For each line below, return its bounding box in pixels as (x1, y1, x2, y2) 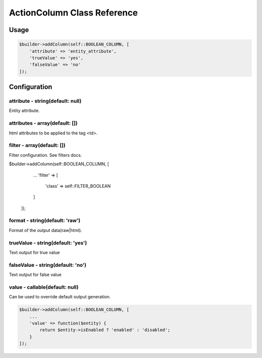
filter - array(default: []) (9, 142, 65, 149)
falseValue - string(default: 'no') (9, 261, 87, 268)
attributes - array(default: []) (9, 120, 78, 127)
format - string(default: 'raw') (9, 217, 81, 224)
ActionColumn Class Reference (9, 7, 138, 18)
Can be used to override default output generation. (9, 294, 111, 300)
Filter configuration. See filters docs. (9, 152, 82, 158)
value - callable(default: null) (9, 284, 79, 291)
